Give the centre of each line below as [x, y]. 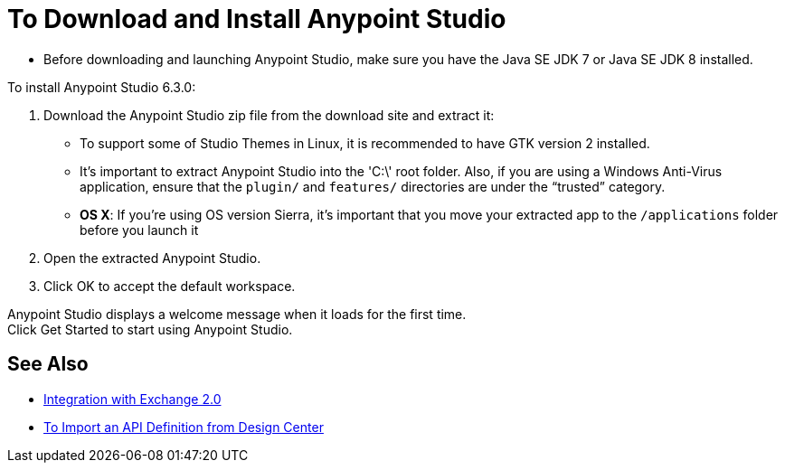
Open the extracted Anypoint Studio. [152, 258]
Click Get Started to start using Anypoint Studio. [150, 329]
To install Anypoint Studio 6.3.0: [102, 87]
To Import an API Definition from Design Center [184, 427]
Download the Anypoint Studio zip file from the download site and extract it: [269, 115]
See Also [48, 364]
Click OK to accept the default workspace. [170, 286]
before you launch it [139, 230]
